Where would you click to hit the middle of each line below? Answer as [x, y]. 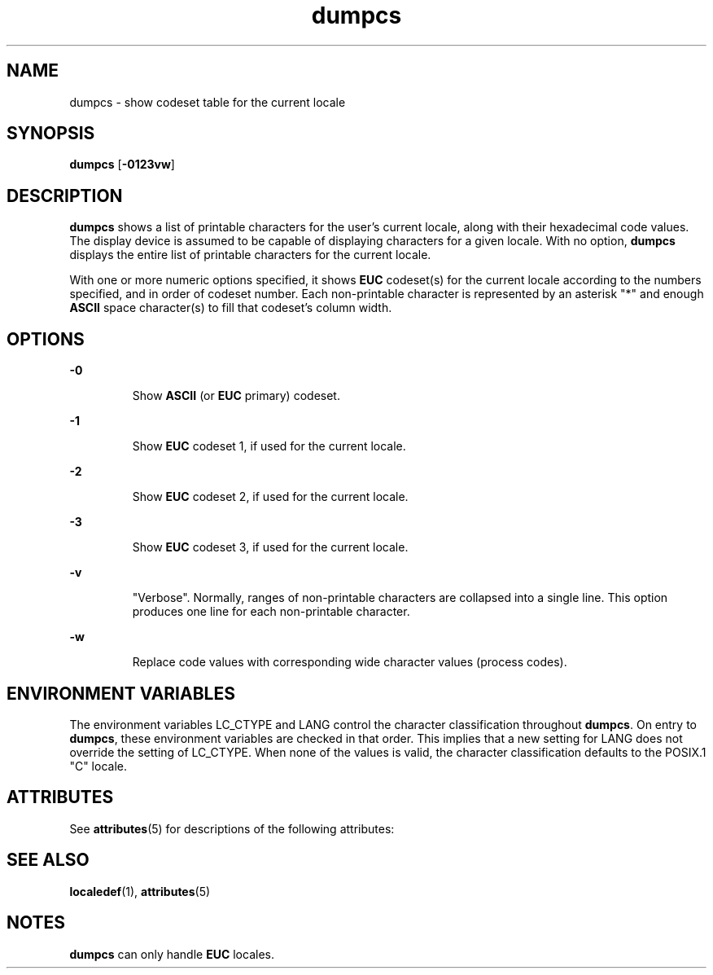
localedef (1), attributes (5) [140, 891]
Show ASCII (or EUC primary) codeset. [236, 396]
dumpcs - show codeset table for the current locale [208, 102]
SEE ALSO [48, 860]
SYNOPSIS [51, 134]
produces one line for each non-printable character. [271, 612]
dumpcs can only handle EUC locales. [172, 954]
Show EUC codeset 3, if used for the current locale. [270, 547]
